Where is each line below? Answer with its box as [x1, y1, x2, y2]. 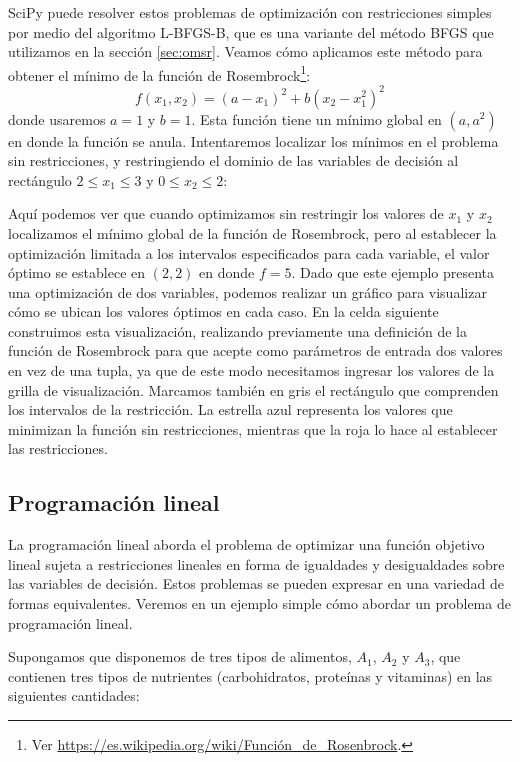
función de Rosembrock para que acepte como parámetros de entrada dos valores [8, 340, 503, 361]
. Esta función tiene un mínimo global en [191, 108, 442, 129]
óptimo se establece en [8, 262, 146, 283]
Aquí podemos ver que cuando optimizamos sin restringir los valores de [8, 203, 444, 224]
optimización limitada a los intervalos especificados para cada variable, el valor [8, 242, 490, 263]
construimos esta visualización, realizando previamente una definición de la [8, 320, 467, 341]
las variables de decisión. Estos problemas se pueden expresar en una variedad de [8, 573, 505, 594]
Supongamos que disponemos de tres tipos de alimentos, [8, 646, 352, 667]
